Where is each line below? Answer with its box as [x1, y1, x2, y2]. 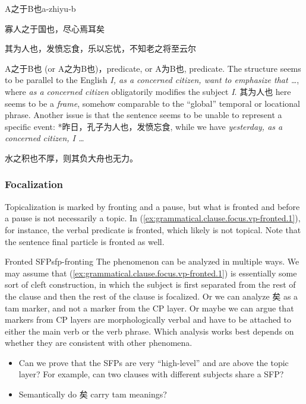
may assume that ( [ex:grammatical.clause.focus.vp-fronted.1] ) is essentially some [5, 266, 297, 279]
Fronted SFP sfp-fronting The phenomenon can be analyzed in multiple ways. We [5, 255, 299, 268]
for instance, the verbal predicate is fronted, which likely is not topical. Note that [5, 223, 301, 236]
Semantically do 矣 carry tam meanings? [18, 388, 167, 400]
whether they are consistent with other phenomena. [5, 336, 193, 349]
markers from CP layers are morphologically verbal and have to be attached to [5, 313, 292, 326]
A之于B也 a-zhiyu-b [5, 2, 76, 14]
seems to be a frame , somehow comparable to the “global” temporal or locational [5, 97, 300, 109]
